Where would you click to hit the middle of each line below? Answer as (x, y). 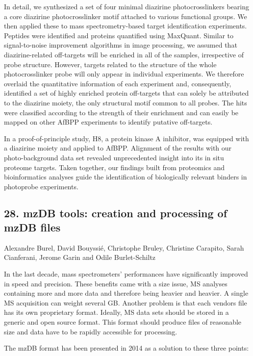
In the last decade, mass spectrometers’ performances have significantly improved (126, 274)
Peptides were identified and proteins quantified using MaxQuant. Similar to (119, 35)
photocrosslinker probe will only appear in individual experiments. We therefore (124, 74)
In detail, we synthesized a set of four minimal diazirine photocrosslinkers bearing (126, 6)
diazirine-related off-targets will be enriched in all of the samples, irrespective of (124, 54)
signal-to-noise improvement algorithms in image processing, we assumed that (121, 45)
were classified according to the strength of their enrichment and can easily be (121, 112)
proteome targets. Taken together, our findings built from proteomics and (114, 167)
